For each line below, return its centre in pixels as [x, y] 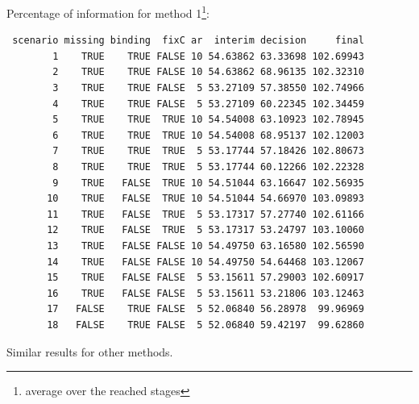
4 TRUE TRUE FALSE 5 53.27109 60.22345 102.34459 [208, 104]
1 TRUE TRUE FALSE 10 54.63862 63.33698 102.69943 [208, 56]
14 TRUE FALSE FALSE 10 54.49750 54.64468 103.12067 [205, 262]
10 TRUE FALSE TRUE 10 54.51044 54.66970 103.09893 [205, 199]
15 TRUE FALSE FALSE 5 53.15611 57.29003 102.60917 [205, 278]
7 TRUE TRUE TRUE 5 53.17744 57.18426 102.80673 [208, 151]
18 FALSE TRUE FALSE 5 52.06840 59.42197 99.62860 [205, 325]
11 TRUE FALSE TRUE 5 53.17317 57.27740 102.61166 [205, 214]
